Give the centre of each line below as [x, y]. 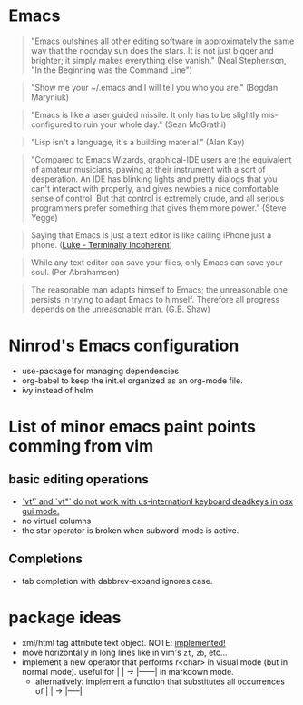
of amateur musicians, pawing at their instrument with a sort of [148, 169]
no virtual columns [56, 521]
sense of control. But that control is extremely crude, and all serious [157, 198]
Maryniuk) [50, 97]
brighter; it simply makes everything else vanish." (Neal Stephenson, [158, 60]
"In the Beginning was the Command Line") [111, 70]
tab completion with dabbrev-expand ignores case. [117, 581]
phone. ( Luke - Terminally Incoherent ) [102, 244]
